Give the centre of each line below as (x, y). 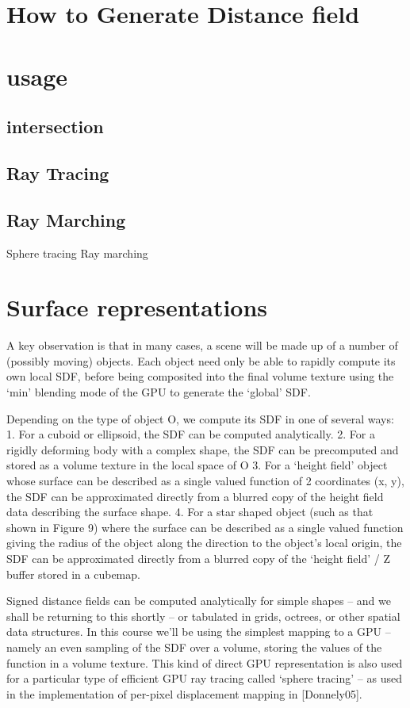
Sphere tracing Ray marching (77, 253)
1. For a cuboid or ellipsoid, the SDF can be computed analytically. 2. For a (191, 434)
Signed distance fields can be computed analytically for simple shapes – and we (199, 601)
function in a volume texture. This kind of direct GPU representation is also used (205, 662)
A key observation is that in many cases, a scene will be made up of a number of (202, 345)
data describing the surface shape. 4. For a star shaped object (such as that (190, 512)
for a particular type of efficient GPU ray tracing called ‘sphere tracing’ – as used (204, 678)
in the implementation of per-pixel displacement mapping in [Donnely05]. (184, 693)
